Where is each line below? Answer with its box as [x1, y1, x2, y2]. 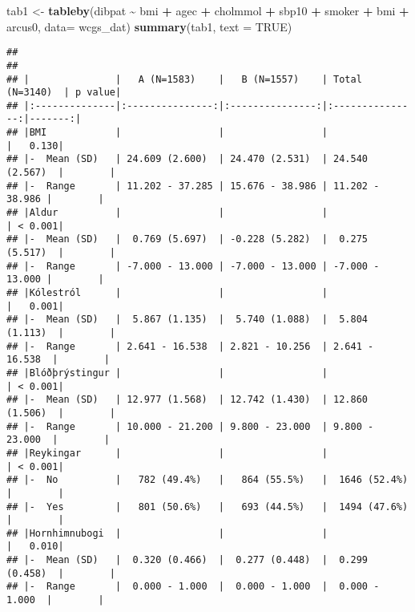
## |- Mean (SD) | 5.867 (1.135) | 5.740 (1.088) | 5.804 [6, 314, 369, 326]
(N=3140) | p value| [6, 87, 122, 99]
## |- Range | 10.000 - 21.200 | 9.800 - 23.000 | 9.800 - [6, 420, 374, 432]
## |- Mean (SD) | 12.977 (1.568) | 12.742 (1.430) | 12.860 [6, 394, 369, 406]
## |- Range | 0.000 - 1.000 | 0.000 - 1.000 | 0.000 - [6, 581, 380, 593]
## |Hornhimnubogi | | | [6, 527, 328, 539]
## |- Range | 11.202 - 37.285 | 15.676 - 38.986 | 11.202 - [6, 180, 380, 192]
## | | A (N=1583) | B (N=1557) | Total [6, 73, 362, 85]
